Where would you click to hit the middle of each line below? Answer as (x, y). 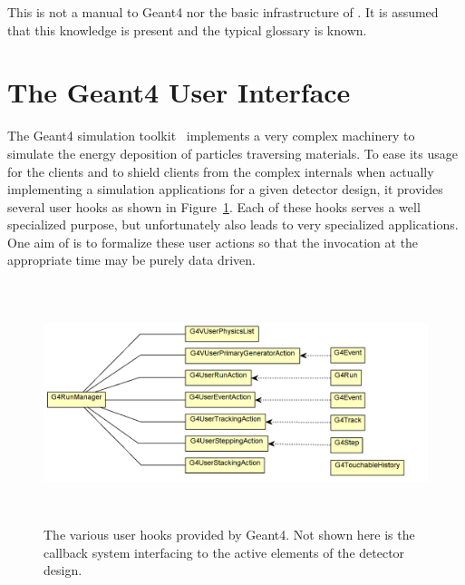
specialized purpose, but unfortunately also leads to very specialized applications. (233, 224)
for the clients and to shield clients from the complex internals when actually (221, 171)
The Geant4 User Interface (179, 92)
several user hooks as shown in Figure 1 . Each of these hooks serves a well (214, 206)
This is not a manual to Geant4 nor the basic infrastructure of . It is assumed (223, 12)
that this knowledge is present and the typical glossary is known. (187, 29)
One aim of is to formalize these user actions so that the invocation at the (213, 242)
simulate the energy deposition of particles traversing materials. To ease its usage (232, 153)
